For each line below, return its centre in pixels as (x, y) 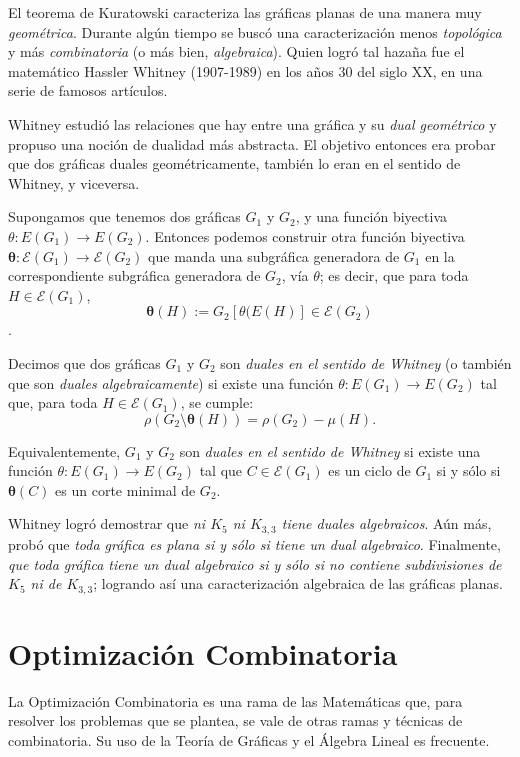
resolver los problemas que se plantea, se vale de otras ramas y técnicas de (235, 720)
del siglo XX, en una (420, 70)
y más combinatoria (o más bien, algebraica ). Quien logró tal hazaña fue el (236, 51)
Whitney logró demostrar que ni (107, 523)
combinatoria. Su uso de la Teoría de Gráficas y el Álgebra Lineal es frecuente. (249, 739)
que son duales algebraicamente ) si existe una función (171, 382)
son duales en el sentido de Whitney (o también (366, 362)
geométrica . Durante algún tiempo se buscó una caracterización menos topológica (255, 31)
